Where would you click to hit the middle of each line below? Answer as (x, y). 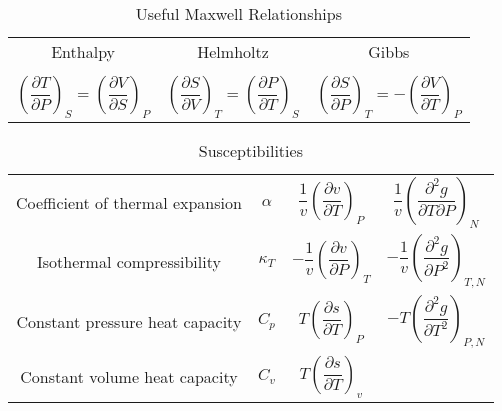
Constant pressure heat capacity (129, 322)
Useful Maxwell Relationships (239, 13)
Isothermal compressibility (129, 261)
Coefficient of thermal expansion (129, 203)
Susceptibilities (250, 151)
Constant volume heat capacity (129, 376)
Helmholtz (233, 51)
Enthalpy (83, 51)
